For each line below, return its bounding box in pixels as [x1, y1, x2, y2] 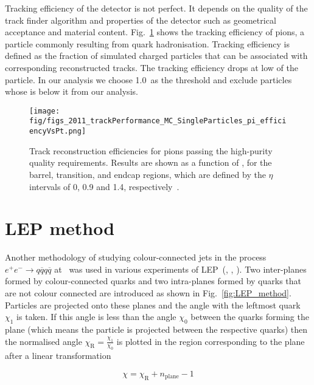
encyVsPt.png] [29, 127, 86, 136]
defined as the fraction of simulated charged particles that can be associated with [5, 49, 308, 62]
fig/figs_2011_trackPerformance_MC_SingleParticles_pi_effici [29, 117, 287, 126]
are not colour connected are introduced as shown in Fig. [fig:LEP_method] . [5, 287, 291, 299]
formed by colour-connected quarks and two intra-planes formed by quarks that [5, 274, 301, 287]
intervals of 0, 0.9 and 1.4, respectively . [29, 180, 180, 192]
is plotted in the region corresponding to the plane [116, 335, 305, 347]
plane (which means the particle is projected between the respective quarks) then [5, 322, 308, 335]
